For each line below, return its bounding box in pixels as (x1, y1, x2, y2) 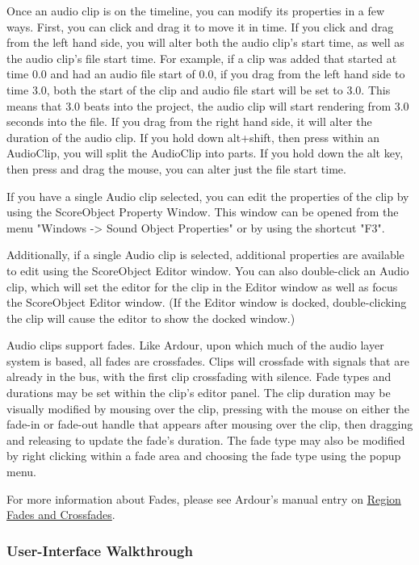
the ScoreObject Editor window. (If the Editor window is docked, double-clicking (6, 294, 407, 311)
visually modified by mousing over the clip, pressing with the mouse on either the (6, 400, 410, 416)
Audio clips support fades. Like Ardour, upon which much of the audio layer (6, 337, 384, 354)
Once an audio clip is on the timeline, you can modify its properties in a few (6, 2, 385, 19)
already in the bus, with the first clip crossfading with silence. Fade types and (6, 368, 392, 385)
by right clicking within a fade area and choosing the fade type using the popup (6, 447, 401, 464)
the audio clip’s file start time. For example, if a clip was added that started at (6, 49, 397, 66)
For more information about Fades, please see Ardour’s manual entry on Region (6, 490, 401, 507)
